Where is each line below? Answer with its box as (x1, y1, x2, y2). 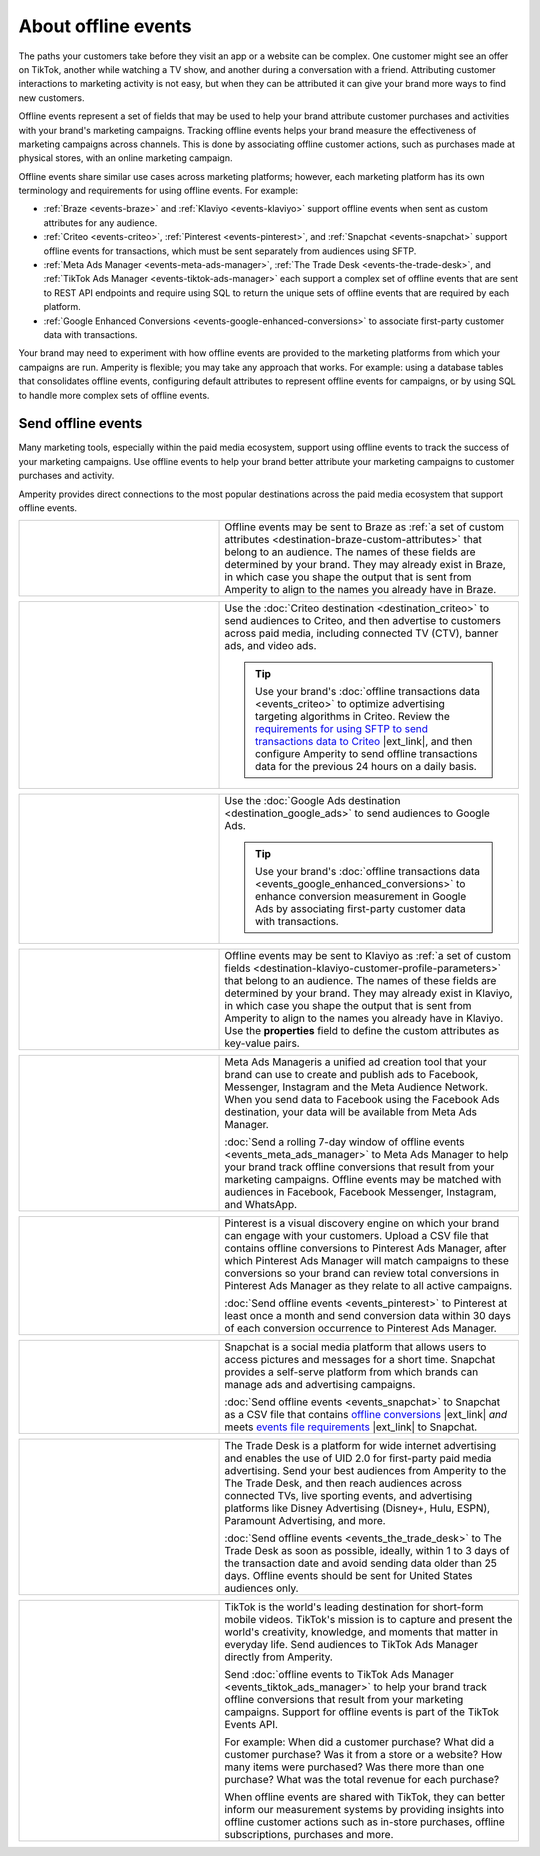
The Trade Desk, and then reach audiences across (224, 1476, 462, 1490)
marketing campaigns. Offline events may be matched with (224, 1173, 502, 1187)
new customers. (18, 91, 85, 104)
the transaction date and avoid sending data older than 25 (224, 1556, 497, 1570)
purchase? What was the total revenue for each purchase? (224, 1773, 500, 1787)
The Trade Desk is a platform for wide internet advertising (224, 1439, 497, 1453)
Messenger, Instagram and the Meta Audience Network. (224, 1080, 489, 1094)
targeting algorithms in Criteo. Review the (255, 710, 450, 724)
